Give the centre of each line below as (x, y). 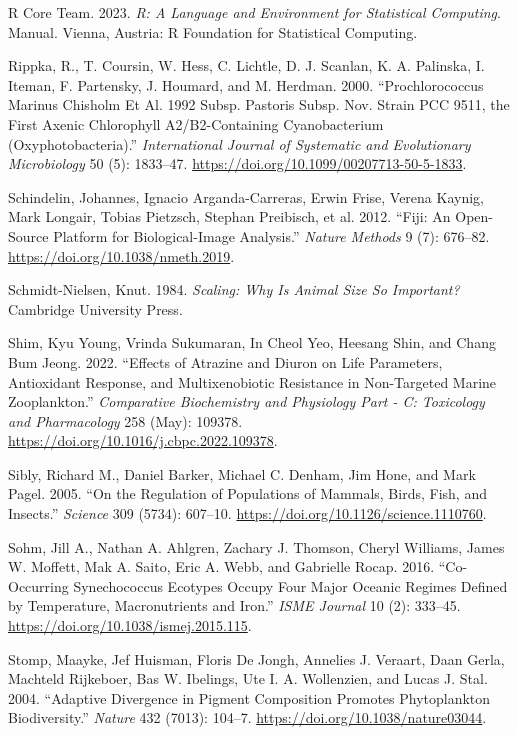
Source (28, 235)
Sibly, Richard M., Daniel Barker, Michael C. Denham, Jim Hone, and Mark (242, 473)
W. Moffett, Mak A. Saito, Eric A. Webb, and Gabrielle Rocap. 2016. (221, 566)
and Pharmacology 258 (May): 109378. (125, 420)
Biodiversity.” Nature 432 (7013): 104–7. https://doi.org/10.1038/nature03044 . (247, 717)
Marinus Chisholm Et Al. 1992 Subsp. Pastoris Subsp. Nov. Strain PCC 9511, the (259, 104)
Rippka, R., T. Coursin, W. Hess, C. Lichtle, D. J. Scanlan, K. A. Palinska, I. (246, 65)
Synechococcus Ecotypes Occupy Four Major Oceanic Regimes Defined (290, 585)
